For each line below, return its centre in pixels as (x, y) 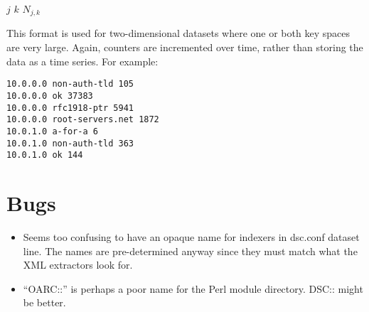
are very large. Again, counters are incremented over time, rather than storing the (185, 47)
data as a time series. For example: (82, 61)
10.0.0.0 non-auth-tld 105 (70, 84)
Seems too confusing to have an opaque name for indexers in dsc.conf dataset (191, 236)
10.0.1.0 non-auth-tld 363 (70, 143)
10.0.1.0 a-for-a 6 (52, 131)
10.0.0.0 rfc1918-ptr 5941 (70, 108)
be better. (44, 302)
